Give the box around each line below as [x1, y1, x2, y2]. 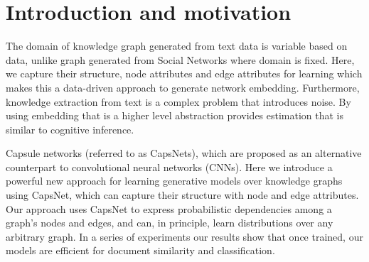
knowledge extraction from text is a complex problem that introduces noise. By [6, 94, 351, 109]
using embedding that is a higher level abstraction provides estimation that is [6, 108, 344, 123]
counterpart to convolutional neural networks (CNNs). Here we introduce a [6, 159, 333, 174]
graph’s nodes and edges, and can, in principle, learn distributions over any [6, 215, 333, 230]
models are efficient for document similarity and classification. [6, 243, 275, 258]
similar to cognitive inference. [6, 121, 134, 136]
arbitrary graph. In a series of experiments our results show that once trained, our [6, 229, 363, 244]
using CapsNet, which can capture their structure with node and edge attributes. [6, 187, 359, 202]
